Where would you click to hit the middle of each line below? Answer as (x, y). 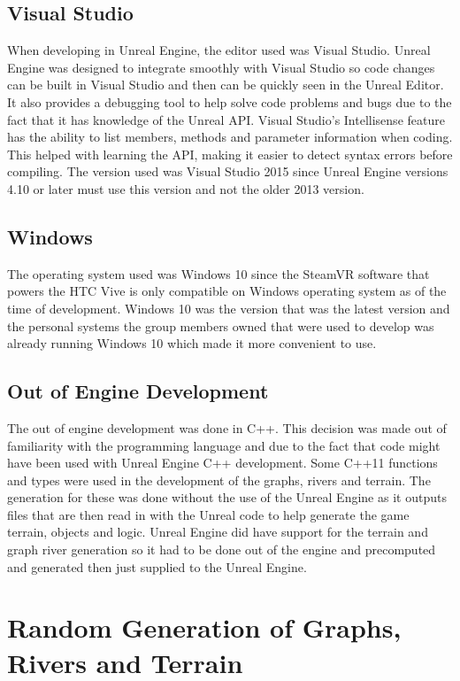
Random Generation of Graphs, (204, 627)
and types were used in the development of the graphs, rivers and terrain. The (219, 480)
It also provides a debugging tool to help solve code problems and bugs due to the (230, 101)
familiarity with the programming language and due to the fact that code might (224, 445)
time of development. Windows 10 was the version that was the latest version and (229, 308)
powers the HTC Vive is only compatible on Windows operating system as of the (227, 291)
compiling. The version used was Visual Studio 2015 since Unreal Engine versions (228, 171)
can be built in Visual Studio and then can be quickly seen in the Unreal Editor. (226, 85)
